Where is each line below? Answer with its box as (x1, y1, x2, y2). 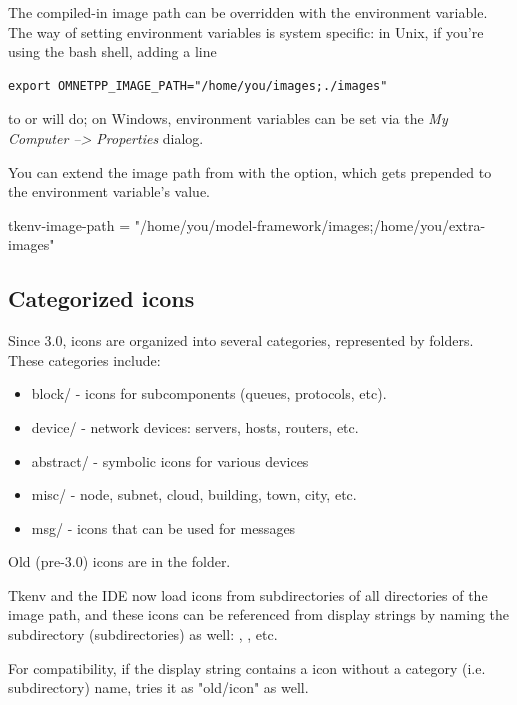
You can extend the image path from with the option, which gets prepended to (8, 161, 492, 182)
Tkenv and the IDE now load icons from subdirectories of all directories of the (8, 584, 488, 605)
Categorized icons (8, 283, 195, 314)
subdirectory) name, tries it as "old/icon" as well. (8, 677, 309, 698)
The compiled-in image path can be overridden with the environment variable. (8, 2, 488, 22)
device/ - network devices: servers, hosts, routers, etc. (31, 416, 359, 437)
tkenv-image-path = (8, 214, 131, 235)
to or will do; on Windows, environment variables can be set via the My (8, 108, 448, 129)
